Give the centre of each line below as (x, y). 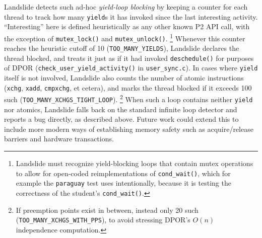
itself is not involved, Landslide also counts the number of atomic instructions (124, 78)
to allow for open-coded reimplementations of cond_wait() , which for (123, 173)
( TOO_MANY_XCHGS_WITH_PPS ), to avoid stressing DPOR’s (103, 220)
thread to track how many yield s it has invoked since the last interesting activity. (131, 16)
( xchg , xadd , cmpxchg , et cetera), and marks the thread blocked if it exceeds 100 (128, 87)
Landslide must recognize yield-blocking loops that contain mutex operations (135, 163)
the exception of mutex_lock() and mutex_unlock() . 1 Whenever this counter (125, 37)
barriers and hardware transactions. (59, 139)
